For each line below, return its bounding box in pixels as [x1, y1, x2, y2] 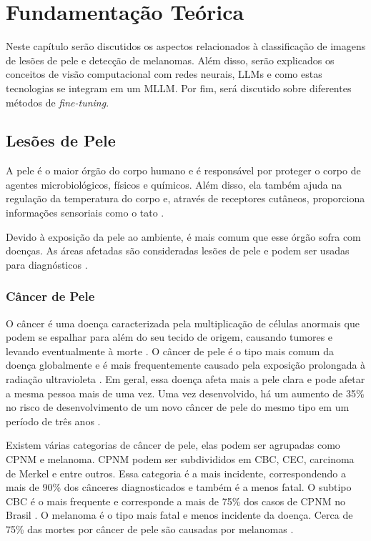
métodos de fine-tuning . [6, 94, 109, 109]
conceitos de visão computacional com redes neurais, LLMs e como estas [6, 66, 322, 81]
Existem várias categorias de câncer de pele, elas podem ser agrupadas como [6, 437, 340, 452]
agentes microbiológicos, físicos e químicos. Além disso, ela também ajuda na [6, 177, 342, 192]
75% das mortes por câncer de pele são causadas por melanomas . [6, 521, 294, 536]
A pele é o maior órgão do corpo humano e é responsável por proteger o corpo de [6, 163, 361, 178]
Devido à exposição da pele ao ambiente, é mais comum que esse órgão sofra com [6, 229, 361, 244]
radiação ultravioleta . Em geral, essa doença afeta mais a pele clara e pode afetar [6, 372, 365, 387]
